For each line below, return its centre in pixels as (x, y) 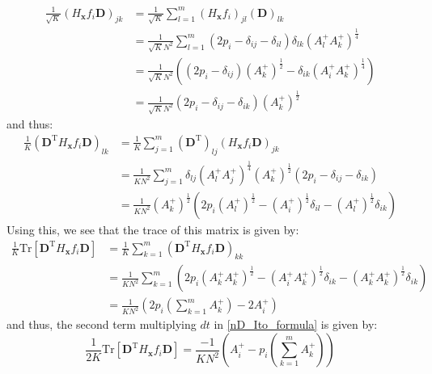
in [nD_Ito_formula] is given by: (296, 324)
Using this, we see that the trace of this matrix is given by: (153, 229)
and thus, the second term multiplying (102, 324)
